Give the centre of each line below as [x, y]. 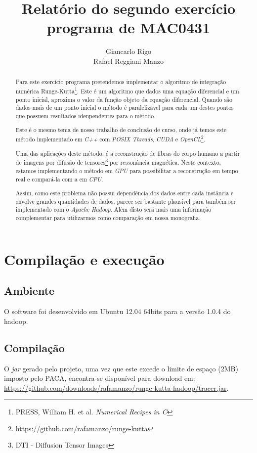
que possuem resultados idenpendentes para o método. [86, 115]
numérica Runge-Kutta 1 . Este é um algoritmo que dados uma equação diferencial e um [127, 90]
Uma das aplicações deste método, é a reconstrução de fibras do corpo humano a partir [128, 153]
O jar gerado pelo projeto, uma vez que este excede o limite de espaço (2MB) [121, 368]
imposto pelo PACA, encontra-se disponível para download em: [100, 378]
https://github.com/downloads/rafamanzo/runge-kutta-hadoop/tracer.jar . [116, 387]
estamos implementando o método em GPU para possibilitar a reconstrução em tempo [127, 170]
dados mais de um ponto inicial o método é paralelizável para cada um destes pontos [125, 108]
